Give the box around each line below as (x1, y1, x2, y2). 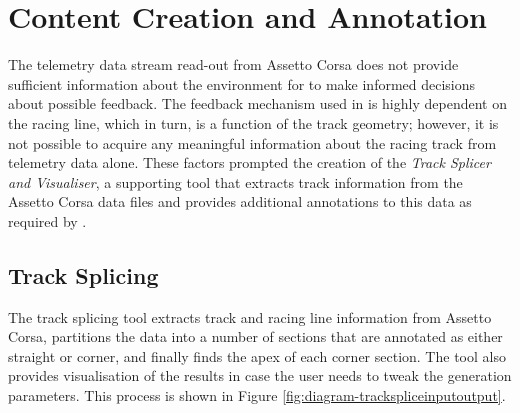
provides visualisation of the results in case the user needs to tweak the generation (8, 365, 512, 386)
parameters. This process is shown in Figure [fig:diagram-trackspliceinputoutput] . (8, 385, 506, 406)
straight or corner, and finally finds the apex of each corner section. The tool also (8, 345, 506, 366)
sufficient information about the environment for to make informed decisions (8, 73, 476, 94)
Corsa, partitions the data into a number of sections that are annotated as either (8, 326, 503, 347)
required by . (8, 210, 87, 231)
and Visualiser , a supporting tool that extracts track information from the (8, 171, 463, 192)
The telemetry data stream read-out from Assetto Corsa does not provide (8, 54, 459, 75)
